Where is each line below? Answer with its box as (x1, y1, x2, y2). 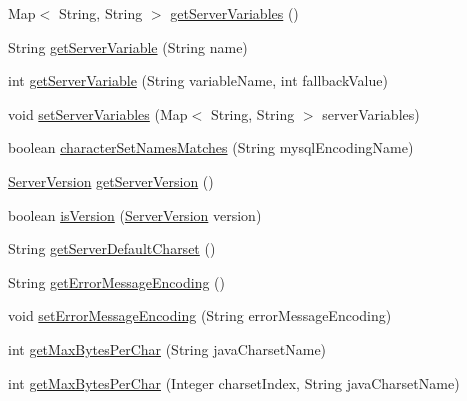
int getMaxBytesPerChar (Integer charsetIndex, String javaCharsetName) (8, 372, 460, 393)
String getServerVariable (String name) (8, 36, 248, 57)
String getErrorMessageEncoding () (8, 271, 225, 292)
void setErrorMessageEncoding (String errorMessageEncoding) (8, 305, 392, 326)
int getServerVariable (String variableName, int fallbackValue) (8, 70, 388, 91)
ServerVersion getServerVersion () (8, 170, 214, 191)
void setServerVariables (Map (8, 103, 188, 124)
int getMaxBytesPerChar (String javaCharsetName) (8, 338, 327, 359)
